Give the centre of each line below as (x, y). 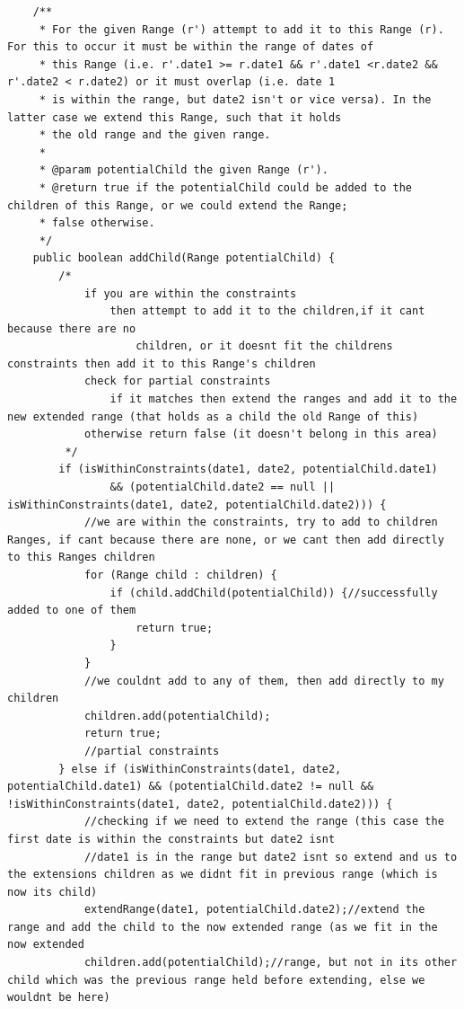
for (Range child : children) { (180, 575)
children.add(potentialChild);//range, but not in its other (271, 963)
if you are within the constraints (190, 293)
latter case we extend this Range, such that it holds (175, 117)
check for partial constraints (177, 381)
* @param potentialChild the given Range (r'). (184, 170)
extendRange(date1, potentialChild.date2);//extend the (254, 910)
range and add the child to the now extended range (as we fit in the (223, 927)
